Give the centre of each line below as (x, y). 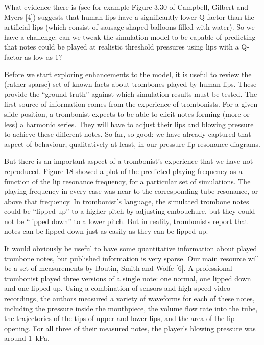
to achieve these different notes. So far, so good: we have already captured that (128, 134)
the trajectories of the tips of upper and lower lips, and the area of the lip (119, 318)
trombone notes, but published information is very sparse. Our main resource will (132, 258)
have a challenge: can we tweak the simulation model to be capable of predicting (130, 36)
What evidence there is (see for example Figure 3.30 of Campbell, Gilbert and (126, 7)
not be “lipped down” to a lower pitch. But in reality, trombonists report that (126, 221)
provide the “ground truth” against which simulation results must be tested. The (131, 94)
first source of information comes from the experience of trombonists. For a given (131, 104)
